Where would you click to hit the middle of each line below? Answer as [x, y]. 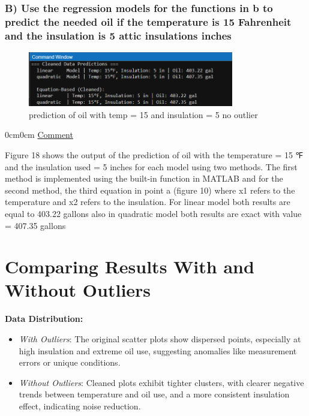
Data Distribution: [44, 319]
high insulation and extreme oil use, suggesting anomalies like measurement [158, 350]
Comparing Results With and [130, 266]
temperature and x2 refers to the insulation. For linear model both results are [148, 202]
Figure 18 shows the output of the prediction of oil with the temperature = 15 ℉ [154, 154]
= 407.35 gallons [35, 225]
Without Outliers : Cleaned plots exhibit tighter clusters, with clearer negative [161, 382]
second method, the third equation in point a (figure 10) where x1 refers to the [150, 190]
